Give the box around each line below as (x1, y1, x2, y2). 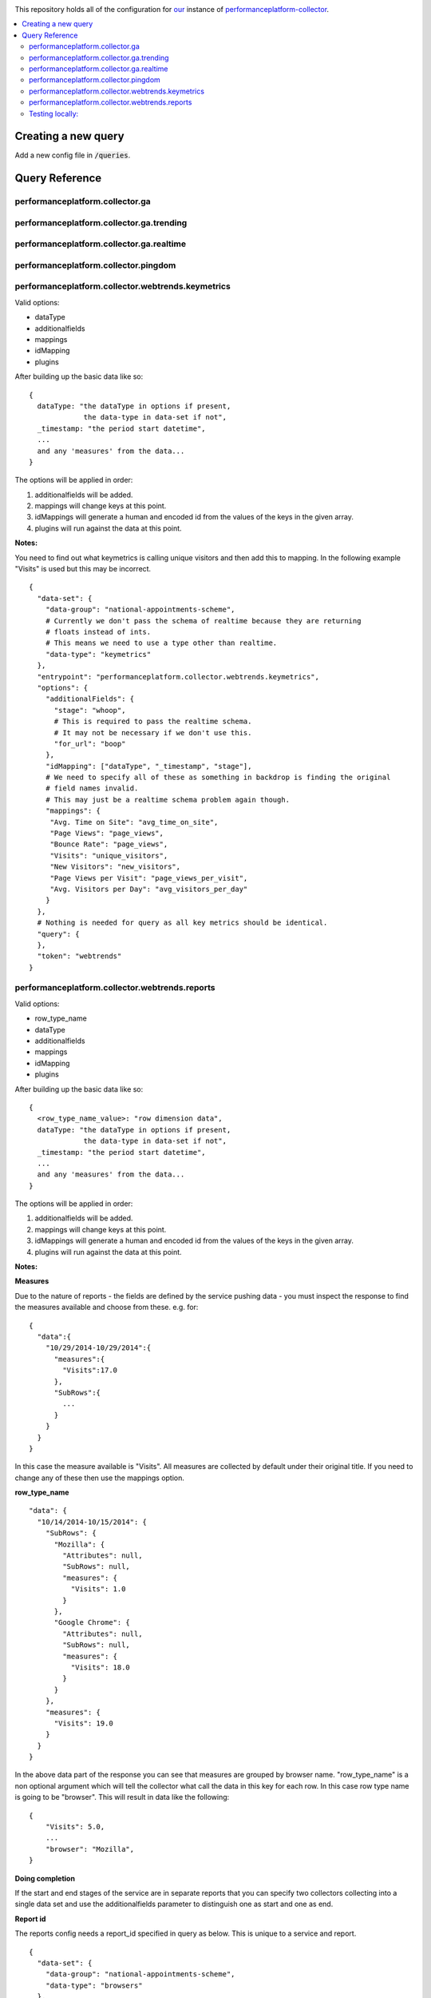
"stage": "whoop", (53, 706, 126, 714)
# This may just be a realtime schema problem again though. (45, 795, 291, 804)
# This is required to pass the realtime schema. (53, 717, 252, 726)
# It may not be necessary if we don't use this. (53, 728, 252, 737)
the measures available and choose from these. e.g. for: (14, 1303, 199, 1312)
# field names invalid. (45, 784, 139, 793)
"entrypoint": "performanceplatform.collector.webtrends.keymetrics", (37, 672, 319, 681)
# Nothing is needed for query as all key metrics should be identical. (37, 918, 328, 927)
